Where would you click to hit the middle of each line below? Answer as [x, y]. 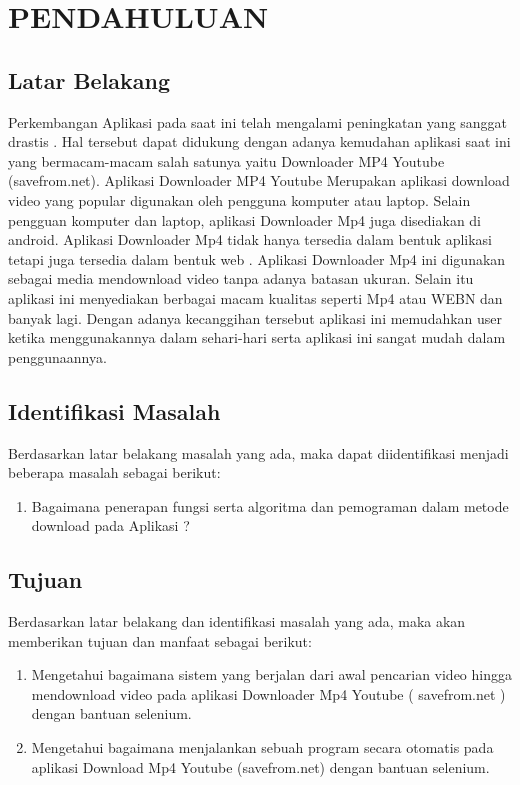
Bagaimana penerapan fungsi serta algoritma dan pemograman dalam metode [270, 505]
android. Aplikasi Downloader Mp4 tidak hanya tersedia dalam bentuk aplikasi [250, 239]
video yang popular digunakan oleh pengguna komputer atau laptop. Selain [239, 199]
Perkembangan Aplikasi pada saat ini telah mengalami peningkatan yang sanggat [258, 121]
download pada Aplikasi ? [110, 525]
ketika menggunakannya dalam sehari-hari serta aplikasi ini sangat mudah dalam [257, 337]
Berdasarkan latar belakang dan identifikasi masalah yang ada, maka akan [237, 621]
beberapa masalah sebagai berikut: [114, 472]
